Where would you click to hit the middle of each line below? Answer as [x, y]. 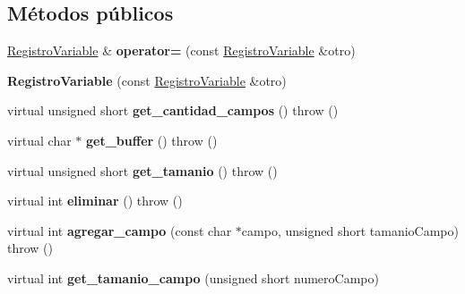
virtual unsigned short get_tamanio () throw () [142, 170]
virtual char [39, 140]
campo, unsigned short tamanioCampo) [350, 230]
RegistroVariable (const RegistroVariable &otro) [147, 80]
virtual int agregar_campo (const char [120, 230]
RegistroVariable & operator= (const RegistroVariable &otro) [181, 50]
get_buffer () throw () [152, 140]
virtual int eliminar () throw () [95, 201]
